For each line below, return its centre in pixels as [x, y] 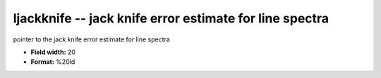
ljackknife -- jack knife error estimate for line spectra [171, 18]
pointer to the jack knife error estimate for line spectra [92, 39]
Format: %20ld [53, 62]
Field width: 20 [53, 52]
